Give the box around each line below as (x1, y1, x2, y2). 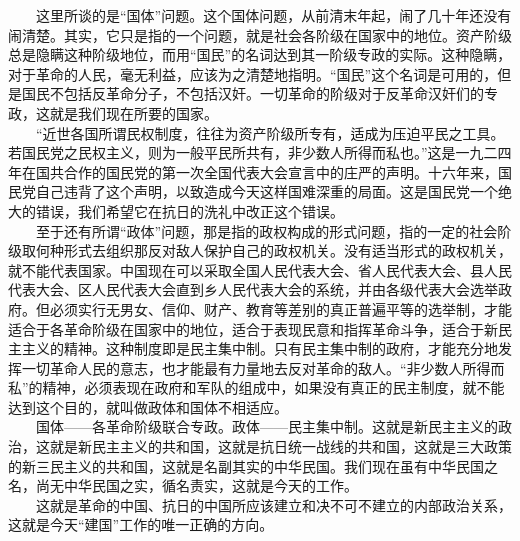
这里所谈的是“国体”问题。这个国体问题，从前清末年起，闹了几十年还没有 (35, 5, 512, 25)
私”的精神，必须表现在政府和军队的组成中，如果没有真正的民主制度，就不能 (8, 377, 505, 398)
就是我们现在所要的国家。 (49, 102, 218, 123)
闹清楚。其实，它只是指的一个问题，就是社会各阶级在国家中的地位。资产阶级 (8, 24, 512, 45)
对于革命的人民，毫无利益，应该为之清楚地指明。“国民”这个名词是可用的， (8, 63, 498, 84)
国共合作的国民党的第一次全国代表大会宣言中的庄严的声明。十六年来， (35, 161, 498, 182)
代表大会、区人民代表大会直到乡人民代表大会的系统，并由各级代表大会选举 (8, 279, 498, 300)
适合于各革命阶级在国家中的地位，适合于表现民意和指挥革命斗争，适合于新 (8, 318, 498, 339)
